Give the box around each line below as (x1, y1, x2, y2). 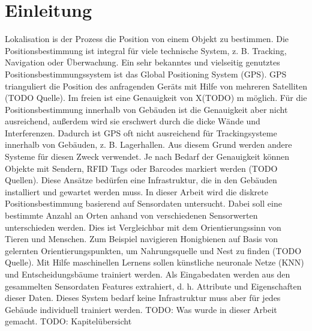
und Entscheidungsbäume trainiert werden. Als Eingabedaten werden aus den (5, 268, 290, 280)
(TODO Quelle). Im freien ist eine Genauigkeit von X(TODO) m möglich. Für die (5, 91, 307, 104)
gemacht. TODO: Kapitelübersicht (5, 315, 132, 327)
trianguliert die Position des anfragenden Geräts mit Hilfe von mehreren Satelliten (5, 79, 308, 92)
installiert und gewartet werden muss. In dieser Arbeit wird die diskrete (5, 185, 268, 198)
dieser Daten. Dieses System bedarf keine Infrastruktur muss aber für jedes (5, 291, 281, 304)
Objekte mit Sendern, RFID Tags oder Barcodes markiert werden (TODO (5, 162, 278, 174)
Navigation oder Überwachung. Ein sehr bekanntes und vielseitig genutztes (5, 56, 280, 68)
